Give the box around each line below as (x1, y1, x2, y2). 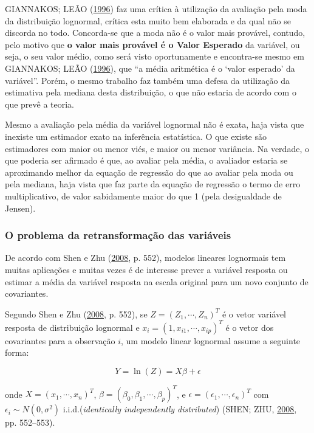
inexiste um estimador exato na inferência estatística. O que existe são (5, 130, 267, 142)
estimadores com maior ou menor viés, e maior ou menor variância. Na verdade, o (5, 142, 309, 154)
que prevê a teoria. (5, 97, 75, 110)
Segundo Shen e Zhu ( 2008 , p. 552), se (5, 307, 148, 320)
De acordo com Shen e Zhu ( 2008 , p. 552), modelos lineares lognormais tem (5, 251, 286, 264)
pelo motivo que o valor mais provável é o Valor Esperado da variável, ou (5, 38, 300, 50)
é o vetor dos (225, 320, 274, 333)
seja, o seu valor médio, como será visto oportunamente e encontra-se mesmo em (5, 50, 304, 63)
